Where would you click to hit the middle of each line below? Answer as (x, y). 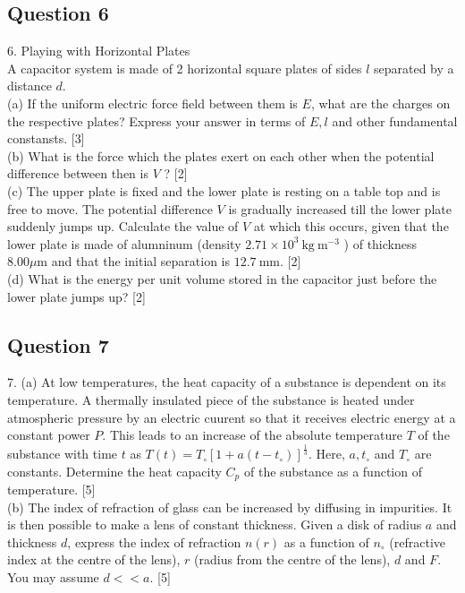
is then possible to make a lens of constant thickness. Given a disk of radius (215, 524)
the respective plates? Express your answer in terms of (156, 120)
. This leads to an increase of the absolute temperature (252, 435)
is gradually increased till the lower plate (340, 208)
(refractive (418, 541)
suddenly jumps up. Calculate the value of (123, 226)
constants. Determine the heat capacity (114, 471)
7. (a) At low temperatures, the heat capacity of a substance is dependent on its (227, 382)
